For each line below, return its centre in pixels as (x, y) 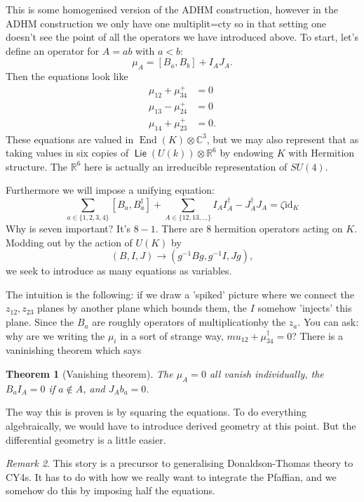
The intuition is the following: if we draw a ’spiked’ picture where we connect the (180, 294)
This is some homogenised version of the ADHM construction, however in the (172, 9)
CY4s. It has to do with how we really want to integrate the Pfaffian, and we (171, 476)
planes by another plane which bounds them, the (142, 308)
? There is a (318, 335)
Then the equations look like (67, 76)
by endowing (247, 153)
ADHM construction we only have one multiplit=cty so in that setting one (166, 23)
